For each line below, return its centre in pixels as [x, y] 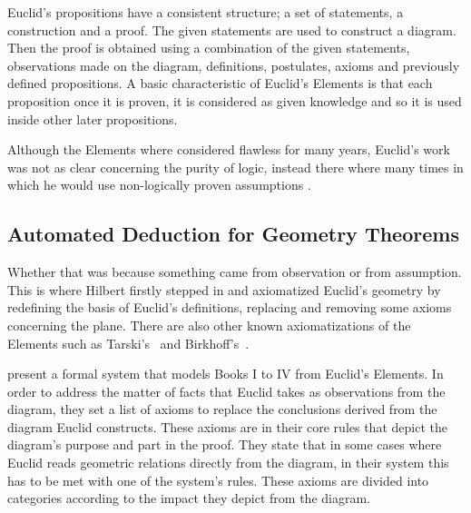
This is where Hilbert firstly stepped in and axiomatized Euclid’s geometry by [224, 289]
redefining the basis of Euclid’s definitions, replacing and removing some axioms [230, 307]
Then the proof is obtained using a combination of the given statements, [209, 48]
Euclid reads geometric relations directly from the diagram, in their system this [228, 463]
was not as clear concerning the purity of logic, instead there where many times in [235, 167]
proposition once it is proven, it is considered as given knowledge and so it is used [235, 100]
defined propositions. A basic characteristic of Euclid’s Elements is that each [220, 83]
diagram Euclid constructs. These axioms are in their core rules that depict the [227, 426]
